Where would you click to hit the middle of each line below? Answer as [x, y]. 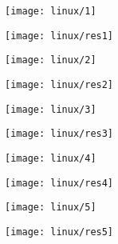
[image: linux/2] [51, 60]
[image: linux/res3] [59, 134]
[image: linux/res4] [59, 183]
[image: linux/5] [51, 208]
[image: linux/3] [51, 109]
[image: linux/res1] [59, 36]
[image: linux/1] [51, 11]
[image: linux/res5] [59, 232]
